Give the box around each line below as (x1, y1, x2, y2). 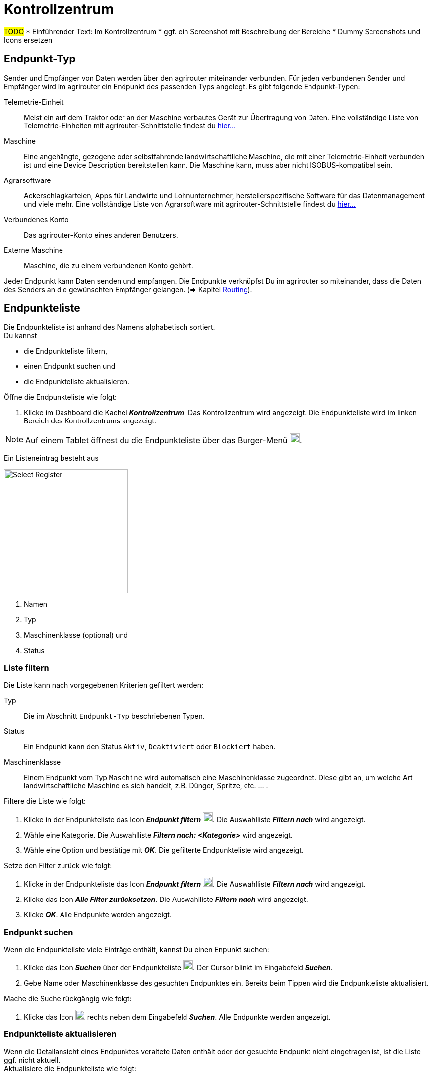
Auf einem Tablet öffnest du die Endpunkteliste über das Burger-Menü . (25, 435, 302, 446)
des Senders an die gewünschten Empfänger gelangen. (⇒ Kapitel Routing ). (4, 285, 252, 294)
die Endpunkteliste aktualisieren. (24, 377, 129, 386)
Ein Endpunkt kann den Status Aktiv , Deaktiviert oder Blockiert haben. (24, 742, 276, 751)
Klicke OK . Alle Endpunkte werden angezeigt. (24, 910, 172, 919)
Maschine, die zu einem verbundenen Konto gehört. (24, 261, 193, 270)
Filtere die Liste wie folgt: (4, 797, 86, 806)
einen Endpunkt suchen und (24, 362, 116, 371)
